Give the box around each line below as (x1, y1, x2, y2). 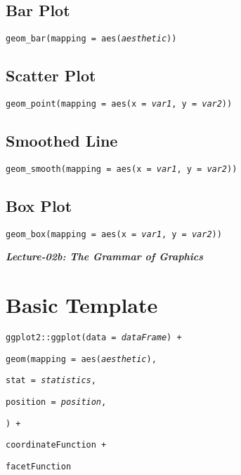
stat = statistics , (6, 375, 96, 386)
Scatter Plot (6, 65, 96, 86)
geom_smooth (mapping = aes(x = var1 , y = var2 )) (6, 163, 237, 174)
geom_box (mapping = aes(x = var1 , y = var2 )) (6, 229, 222, 239)
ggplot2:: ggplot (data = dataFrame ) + (6, 333, 182, 343)
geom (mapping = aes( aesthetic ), (6, 354, 157, 364)
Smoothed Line (6, 130, 118, 152)
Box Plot (6, 194, 72, 216)
